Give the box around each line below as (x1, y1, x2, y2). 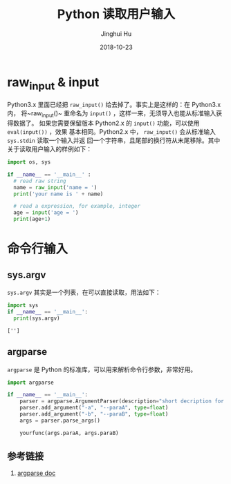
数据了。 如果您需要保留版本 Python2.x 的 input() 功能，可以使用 (12, 119, 200, 128)
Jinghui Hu (100, 29, 132, 38)
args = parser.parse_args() (19, 417, 100, 424)
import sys (7, 302, 39, 309)
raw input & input (7, 74, 100, 93)
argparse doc (17, 469, 56, 477)
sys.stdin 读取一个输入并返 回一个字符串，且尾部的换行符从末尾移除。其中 (7, 136, 221, 145)
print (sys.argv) (13, 315, 60, 322)
